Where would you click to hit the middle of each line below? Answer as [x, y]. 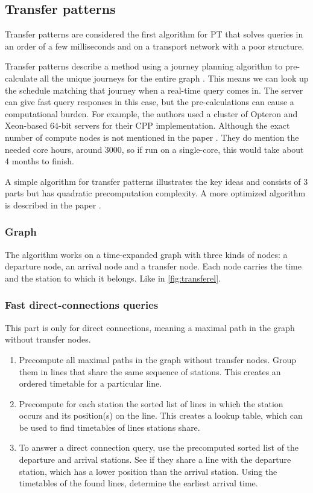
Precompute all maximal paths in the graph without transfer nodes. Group [158, 359]
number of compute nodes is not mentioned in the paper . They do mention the [152, 137]
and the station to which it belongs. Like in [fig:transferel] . [113, 278]
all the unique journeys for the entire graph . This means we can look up [174, 78]
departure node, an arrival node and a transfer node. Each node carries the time [153, 266]
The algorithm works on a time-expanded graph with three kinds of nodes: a [146, 254]
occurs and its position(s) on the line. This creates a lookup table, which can [161, 415]
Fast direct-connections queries [82, 305]
